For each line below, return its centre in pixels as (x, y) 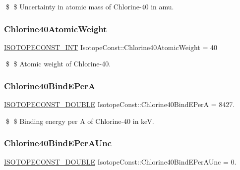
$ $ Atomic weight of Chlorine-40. (58, 64)
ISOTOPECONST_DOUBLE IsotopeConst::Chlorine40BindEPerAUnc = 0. (120, 161)
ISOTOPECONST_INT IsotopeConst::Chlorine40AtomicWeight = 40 (111, 47)
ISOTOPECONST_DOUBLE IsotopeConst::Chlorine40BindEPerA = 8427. (120, 104)
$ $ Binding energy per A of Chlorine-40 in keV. (80, 121)
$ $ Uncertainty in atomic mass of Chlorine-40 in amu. (90, 6)
